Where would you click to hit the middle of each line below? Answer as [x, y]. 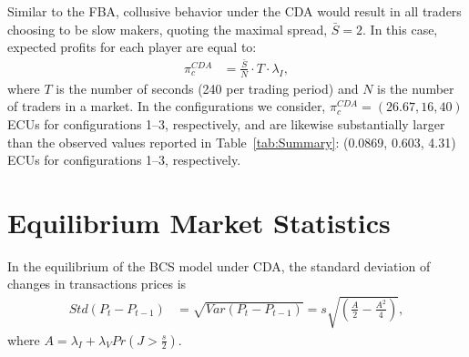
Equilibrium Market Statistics [199, 222]
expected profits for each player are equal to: [132, 47]
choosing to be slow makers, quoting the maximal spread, [168, 29]
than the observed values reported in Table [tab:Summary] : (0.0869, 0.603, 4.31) [232, 142]
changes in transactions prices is [97, 284]
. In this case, [400, 29]
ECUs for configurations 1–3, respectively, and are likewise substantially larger [226, 123]
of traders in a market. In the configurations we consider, [167, 106]
